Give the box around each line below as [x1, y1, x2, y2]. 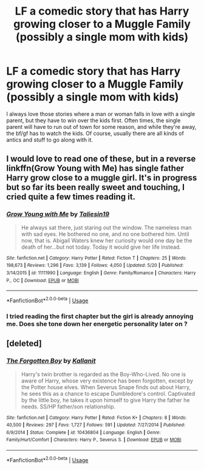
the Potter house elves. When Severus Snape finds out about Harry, [21, 383, 191, 390]
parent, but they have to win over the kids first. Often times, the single [6, 117, 181, 124]
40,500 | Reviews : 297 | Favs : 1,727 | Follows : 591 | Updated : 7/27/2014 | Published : [6, 422, 186, 428]
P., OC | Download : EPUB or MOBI [6, 277, 79, 283]
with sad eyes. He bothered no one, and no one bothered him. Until [21, 230, 189, 238]
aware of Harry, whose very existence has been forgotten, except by [21, 377, 193, 384]
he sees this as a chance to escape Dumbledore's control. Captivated [21, 390, 195, 397]
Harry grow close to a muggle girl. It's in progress [6, 173, 197, 183]
